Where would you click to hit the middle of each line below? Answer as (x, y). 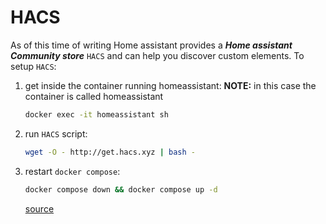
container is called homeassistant (94, 96)
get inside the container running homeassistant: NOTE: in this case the (170, 85)
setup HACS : (33, 66)
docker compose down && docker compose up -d (121, 189)
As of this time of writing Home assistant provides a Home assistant (151, 45)
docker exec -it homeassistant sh (96, 114)
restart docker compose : (72, 171)
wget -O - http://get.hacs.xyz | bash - (110, 152)
